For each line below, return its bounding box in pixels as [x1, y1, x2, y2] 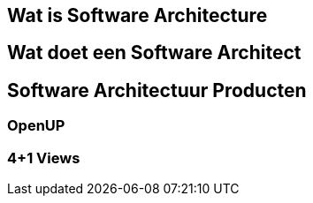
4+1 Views [7, 148, 80, 167]
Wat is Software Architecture [7, 4, 268, 26]
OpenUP [7, 117, 65, 135]
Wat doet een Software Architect [7, 41, 302, 64]
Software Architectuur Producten [7, 79, 307, 101]
